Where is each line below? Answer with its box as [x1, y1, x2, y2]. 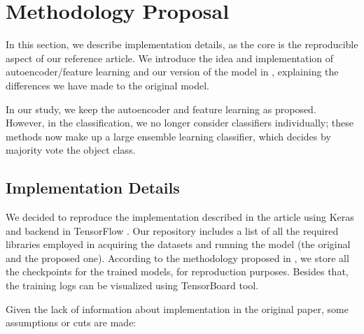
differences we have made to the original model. [6, 78, 210, 92]
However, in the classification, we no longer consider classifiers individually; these [6, 115, 353, 130]
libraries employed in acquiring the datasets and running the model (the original [6, 237, 351, 252]
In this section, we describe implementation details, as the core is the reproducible [6, 37, 358, 52]
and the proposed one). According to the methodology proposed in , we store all [6, 250, 349, 265]
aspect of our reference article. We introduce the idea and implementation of [6, 50, 334, 65]
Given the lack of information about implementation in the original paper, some [6, 301, 349, 316]
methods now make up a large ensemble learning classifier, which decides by [6, 129, 331, 143]
